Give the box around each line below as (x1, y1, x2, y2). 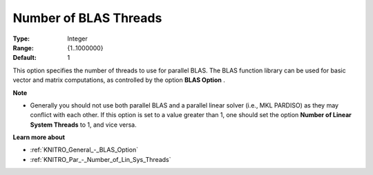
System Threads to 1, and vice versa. (30, 121, 137, 129)
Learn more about (12, 133, 66, 141)
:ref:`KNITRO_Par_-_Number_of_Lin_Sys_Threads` (30, 155, 171, 163)
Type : (12, 34, 30, 43)
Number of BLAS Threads (12, 10, 162, 25)
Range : (12, 43, 34, 52)
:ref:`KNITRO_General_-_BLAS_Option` (30, 145, 138, 154)
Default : (12, 54, 37, 62)
